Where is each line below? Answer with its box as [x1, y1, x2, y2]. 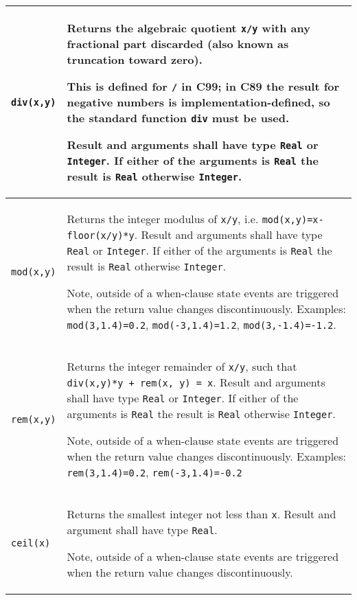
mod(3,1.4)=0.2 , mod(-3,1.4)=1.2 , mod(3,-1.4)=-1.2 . [67, 316, 336, 332]
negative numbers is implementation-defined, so [67, 94, 330, 110]
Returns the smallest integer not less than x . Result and [67, 506, 336, 522]
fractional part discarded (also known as [67, 36, 289, 51]
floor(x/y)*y [67, 230, 135, 241]
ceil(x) [11, 538, 51, 549]
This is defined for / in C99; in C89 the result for [67, 78, 340, 94]
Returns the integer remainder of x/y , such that [67, 358, 297, 374]
